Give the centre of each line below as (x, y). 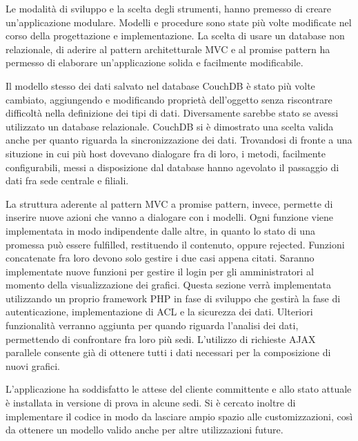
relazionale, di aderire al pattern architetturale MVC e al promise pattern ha (168, 49)
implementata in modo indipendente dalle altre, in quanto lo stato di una (160, 230)
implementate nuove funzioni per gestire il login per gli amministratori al (160, 271)
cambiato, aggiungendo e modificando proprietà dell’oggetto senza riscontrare (169, 99)
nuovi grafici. (33, 365)
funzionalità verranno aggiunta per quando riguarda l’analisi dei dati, (152, 325)
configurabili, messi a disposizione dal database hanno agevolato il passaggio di (172, 167)
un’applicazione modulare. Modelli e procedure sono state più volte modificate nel (179, 22)
